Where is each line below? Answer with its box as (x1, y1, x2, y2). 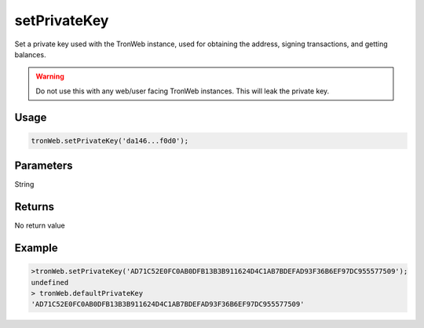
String (14, 180, 35, 189)
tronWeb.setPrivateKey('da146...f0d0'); (31, 136, 188, 145)
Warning (35, 71, 64, 82)
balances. (14, 49, 46, 59)
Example (14, 241, 58, 254)
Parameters (14, 159, 73, 173)
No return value (14, 220, 66, 231)
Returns (14, 200, 55, 213)
